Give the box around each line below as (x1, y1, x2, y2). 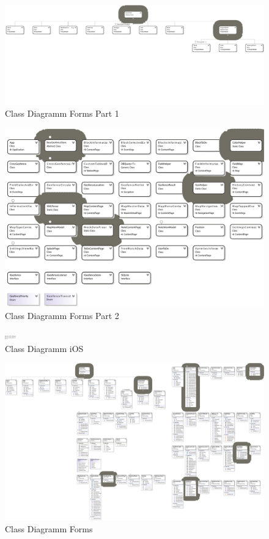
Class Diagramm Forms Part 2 (5, 309, 119, 322)
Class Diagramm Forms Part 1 (5, 107, 119, 120)
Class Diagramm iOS (5, 342, 84, 354)
